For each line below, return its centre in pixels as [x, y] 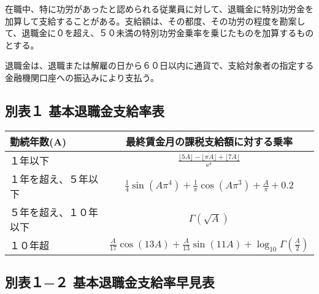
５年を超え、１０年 [54, 212]
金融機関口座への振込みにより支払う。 [82, 77]
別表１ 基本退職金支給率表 [85, 110]
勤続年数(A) [38, 141]
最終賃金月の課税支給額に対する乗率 [209, 141]
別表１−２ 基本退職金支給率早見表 [110, 282]
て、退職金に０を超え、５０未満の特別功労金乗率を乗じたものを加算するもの [159, 33]
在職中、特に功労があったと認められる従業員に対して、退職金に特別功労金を [159, 9]
